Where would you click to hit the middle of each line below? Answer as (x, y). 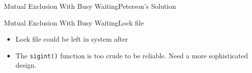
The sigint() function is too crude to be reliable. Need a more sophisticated (132, 55)
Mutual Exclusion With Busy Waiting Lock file (74, 22)
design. (26, 65)
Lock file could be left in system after (72, 39)
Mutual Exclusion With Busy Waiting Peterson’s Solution (90, 6)
